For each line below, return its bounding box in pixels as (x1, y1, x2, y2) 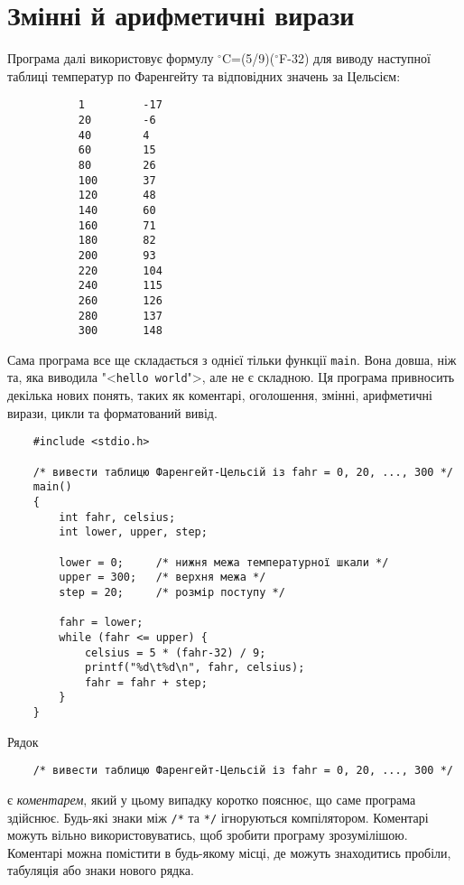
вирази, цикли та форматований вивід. (7, 403, 218, 422)
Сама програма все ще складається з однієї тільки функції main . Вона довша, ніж (7, 349, 457, 368)
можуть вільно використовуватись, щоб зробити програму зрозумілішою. (7, 825, 408, 844)
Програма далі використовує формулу (7, 49, 214, 68)
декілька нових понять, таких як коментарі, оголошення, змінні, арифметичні (7, 386, 432, 405)
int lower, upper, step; (59, 526, 208, 539)
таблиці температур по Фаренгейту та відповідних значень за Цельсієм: (7, 66, 401, 85)
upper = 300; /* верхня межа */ (59, 571, 266, 584)
